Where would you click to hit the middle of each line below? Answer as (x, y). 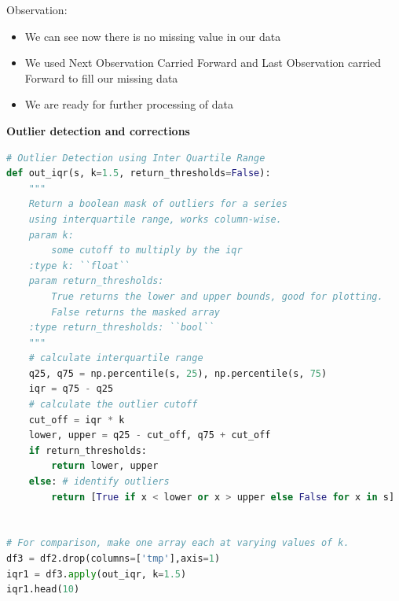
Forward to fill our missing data (101, 77)
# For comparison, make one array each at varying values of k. (178, 543)
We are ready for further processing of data (129, 104)
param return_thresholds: (96, 281)
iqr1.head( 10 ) (43, 590)
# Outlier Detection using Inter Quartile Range (136, 158)
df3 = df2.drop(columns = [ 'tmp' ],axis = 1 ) (113, 559)
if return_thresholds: (88, 450)
